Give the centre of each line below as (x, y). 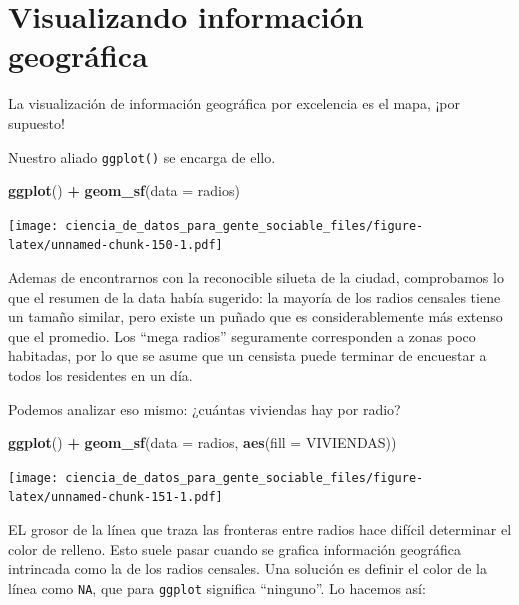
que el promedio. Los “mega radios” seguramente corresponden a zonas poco (242, 335)
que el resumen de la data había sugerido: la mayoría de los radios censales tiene (254, 296)
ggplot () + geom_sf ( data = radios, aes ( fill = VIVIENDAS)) (202, 442)
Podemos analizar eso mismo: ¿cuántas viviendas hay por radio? (204, 408)
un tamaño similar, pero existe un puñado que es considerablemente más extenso (255, 316)
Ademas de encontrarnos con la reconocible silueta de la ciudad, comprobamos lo (256, 277)
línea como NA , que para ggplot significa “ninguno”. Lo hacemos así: (217, 587)
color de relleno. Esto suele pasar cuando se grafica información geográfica (234, 548)
